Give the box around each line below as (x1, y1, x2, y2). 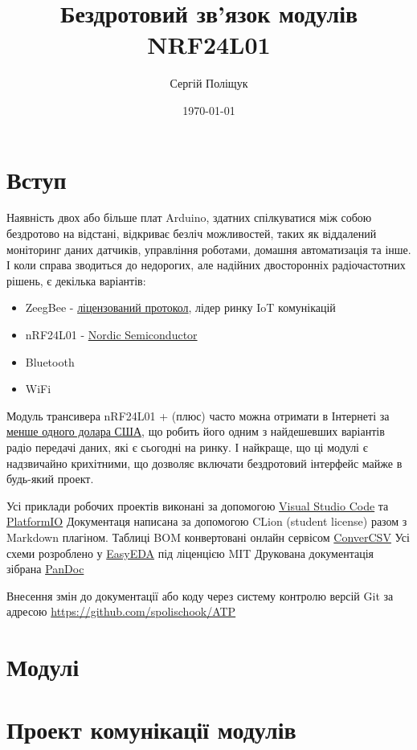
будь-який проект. (6, 470, 94, 487)
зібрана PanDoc (6, 560, 84, 577)
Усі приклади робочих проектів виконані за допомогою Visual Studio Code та (6, 497, 389, 514)
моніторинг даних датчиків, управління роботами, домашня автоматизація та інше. (6, 240, 411, 257)
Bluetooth (25, 353, 75, 370)
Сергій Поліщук (170, 75, 248, 92)
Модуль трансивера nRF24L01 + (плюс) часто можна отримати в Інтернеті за (6, 407, 390, 424)
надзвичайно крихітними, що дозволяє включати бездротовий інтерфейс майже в (6, 454, 403, 471)
